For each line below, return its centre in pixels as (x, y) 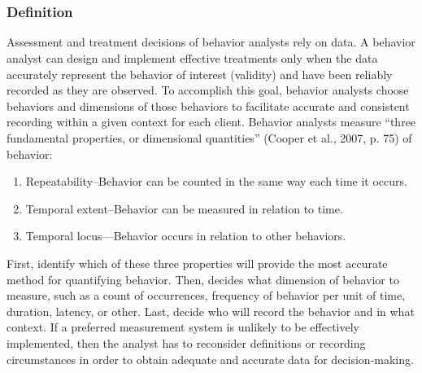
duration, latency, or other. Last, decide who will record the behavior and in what (211, 311)
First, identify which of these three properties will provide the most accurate (197, 263)
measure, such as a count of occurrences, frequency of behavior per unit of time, (206, 295)
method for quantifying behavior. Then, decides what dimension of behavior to (203, 279)
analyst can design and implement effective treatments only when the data (192, 58)
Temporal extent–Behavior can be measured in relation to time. (184, 208)
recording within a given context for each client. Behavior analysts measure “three (211, 122)
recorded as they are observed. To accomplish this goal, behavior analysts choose (208, 90)
